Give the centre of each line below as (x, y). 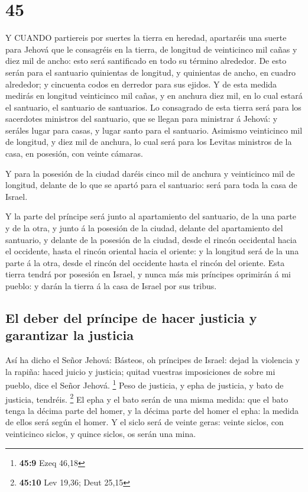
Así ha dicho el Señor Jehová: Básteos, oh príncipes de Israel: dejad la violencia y (153, 360)
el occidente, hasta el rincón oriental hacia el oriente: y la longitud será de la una (152, 251)
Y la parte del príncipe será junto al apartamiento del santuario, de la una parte (151, 216)
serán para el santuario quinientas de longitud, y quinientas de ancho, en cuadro (150, 72)
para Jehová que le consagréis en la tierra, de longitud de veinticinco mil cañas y (151, 49)
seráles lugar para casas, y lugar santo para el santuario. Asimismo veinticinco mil (154, 130)
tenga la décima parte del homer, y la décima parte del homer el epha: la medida (152, 410)
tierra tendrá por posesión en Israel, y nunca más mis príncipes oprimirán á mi (148, 274)
